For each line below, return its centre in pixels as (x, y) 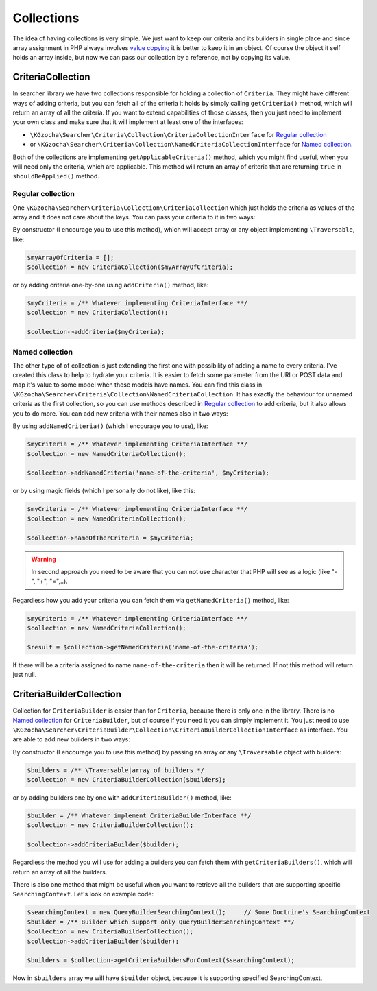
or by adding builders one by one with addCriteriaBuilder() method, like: (122, 798)
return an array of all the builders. (60, 872)
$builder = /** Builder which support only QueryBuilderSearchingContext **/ (161, 922)
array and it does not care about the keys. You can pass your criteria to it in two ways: (134, 217)
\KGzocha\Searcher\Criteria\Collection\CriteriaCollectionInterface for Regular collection (178, 134)
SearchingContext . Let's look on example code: (83, 894)
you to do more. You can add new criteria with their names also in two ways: (120, 413)
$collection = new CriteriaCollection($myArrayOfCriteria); (130, 267)
